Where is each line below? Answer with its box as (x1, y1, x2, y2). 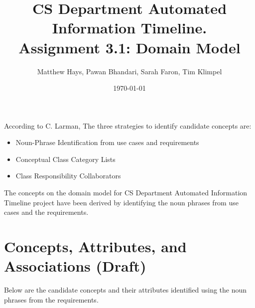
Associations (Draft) (4, 256, 146, 276)
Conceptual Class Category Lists (15, 154, 116, 164)
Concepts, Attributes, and (4, 236, 187, 257)
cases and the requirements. (4, 207, 89, 217)
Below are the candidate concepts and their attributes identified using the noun (4, 285, 247, 295)
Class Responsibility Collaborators (15, 170, 121, 181)
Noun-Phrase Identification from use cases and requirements (15, 137, 199, 148)
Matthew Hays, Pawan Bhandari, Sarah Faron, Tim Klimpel (37, 66, 222, 76)
